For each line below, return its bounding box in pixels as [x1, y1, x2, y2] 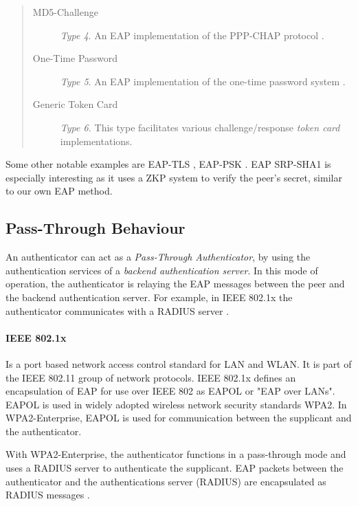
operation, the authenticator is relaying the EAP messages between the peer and [5, 276, 345, 291]
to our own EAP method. [5, 184, 113, 198]
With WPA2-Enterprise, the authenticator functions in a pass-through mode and [5, 447, 346, 461]
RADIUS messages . [5, 487, 90, 502]
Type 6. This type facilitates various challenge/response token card [60, 120, 340, 134]
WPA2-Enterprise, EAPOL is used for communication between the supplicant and [5, 410, 352, 425]
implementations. [60, 133, 133, 148]
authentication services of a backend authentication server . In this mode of [5, 263, 318, 277]
